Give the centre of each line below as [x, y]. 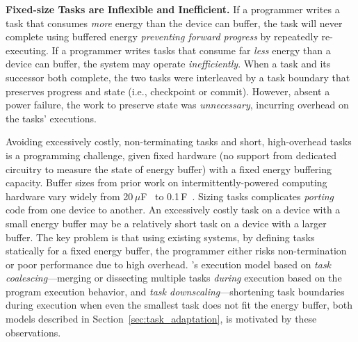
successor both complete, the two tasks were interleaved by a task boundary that [178, 77]
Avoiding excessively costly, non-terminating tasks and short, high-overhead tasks [179, 141]
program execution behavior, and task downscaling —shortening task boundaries [175, 291]
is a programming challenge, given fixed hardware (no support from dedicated [171, 155]
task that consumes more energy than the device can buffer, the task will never [174, 23]
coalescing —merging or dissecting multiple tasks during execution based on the [174, 278]
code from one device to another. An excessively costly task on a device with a [173, 210]
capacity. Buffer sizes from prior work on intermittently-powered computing [166, 182]
